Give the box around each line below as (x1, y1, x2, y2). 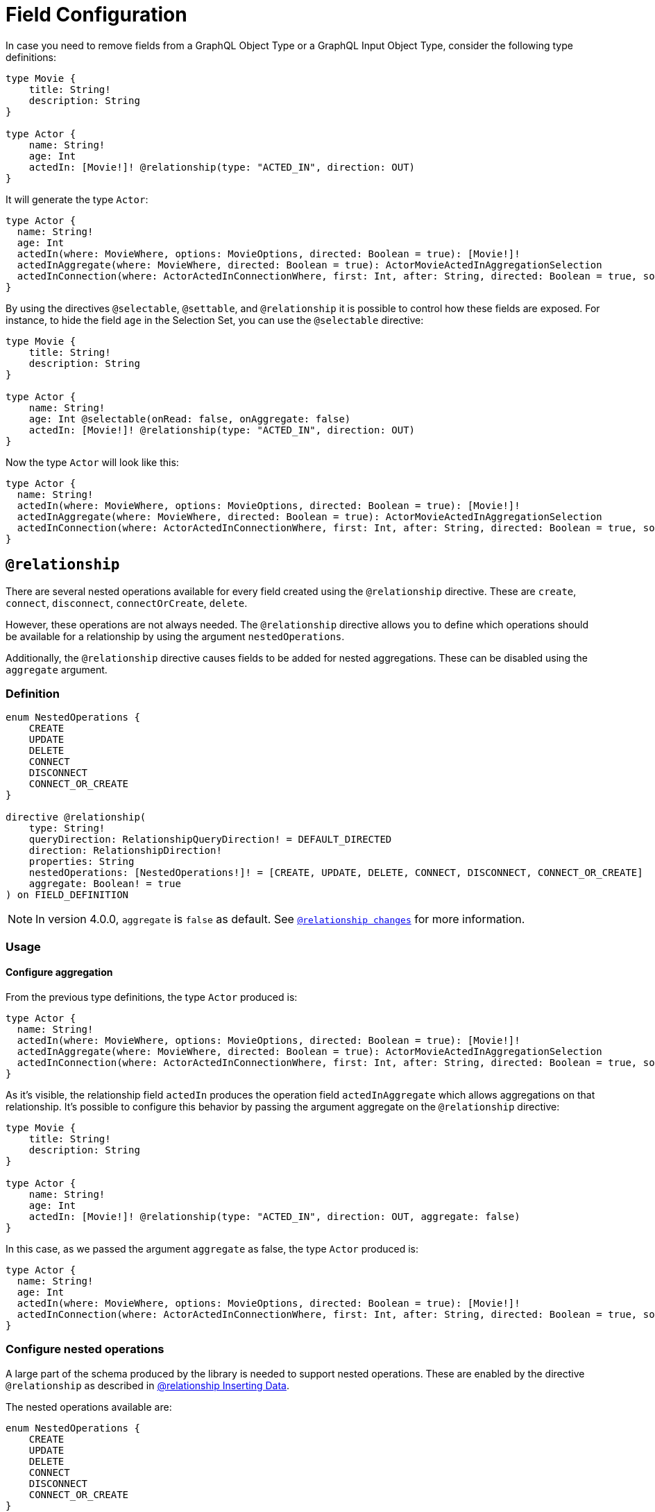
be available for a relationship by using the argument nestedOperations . (6, 630, 345, 642)
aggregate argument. (6, 663, 108, 676)
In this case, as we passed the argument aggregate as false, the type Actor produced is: (6, 1242, 419, 1255)
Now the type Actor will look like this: (6, 456, 179, 468)
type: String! (28, 823, 105, 834)
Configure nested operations (6, 1342, 164, 1357)
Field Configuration (6, 3, 187, 26)
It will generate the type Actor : (6, 193, 148, 205)
